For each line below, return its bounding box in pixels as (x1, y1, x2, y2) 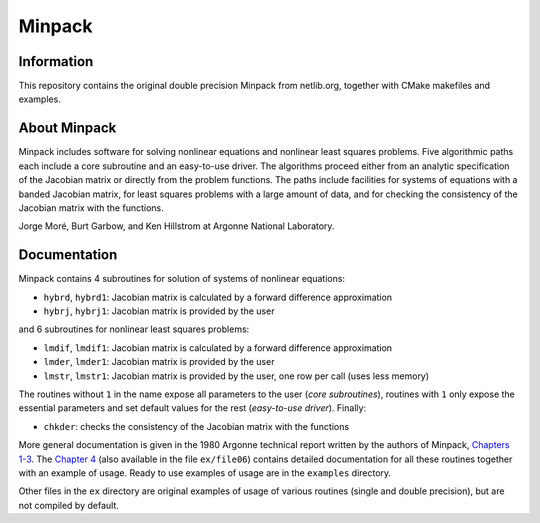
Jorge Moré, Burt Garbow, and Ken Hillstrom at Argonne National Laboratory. (18, 220, 335, 232)
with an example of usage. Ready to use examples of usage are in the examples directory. (18, 466, 392, 479)
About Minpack (18, 120, 117, 137)
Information (18, 53, 94, 70)
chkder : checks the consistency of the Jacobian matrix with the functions (43, 420, 350, 432)
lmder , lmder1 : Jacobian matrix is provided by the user (43, 356, 275, 368)
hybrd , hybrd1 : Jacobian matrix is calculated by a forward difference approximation (43, 291, 393, 303)
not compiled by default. (18, 499, 120, 511)
